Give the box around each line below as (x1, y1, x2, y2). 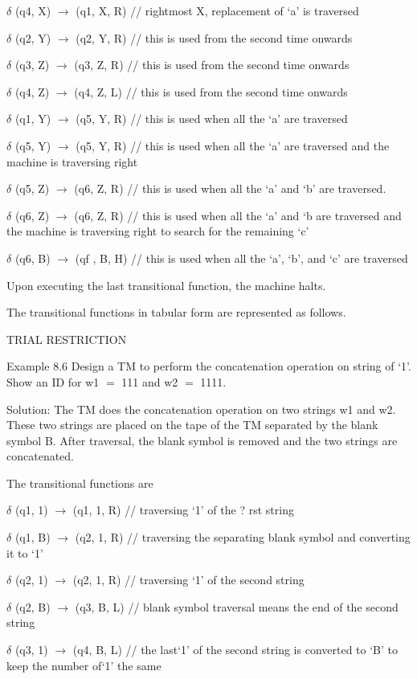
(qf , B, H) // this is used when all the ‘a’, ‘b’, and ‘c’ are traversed (75, 249, 408, 266)
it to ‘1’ (6, 544, 43, 561)
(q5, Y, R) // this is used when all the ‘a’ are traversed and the (76, 137, 390, 153)
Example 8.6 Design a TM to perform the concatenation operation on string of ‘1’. (6, 358, 411, 374)
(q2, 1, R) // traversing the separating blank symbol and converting (75, 529, 411, 546)
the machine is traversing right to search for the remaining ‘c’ (6, 223, 309, 239)
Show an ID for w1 (6, 373, 100, 390)
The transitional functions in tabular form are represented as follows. (6, 304, 346, 321)
